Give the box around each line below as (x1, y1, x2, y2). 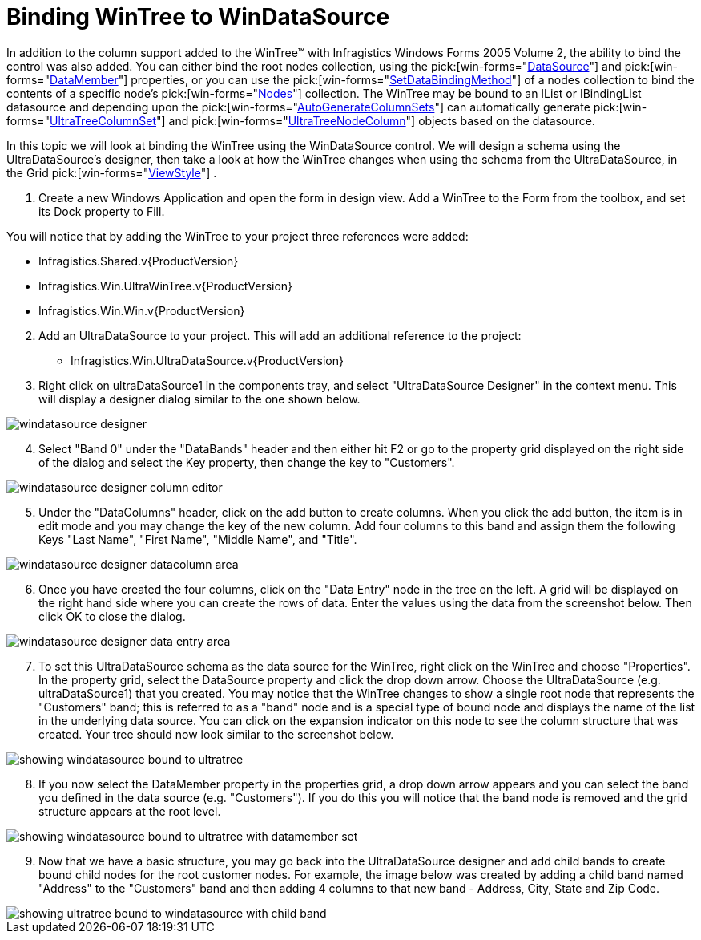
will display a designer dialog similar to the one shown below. (38, 391, 361, 406)
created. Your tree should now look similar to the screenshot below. (38, 727, 394, 741)
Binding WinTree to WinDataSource (6, 3, 390, 30)
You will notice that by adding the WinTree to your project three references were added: (6, 229, 469, 243)
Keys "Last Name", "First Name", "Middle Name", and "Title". (38, 532, 357, 546)
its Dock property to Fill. (38, 204, 165, 218)
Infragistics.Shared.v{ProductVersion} (38, 253, 239, 268)
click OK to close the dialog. (38, 609, 186, 623)
